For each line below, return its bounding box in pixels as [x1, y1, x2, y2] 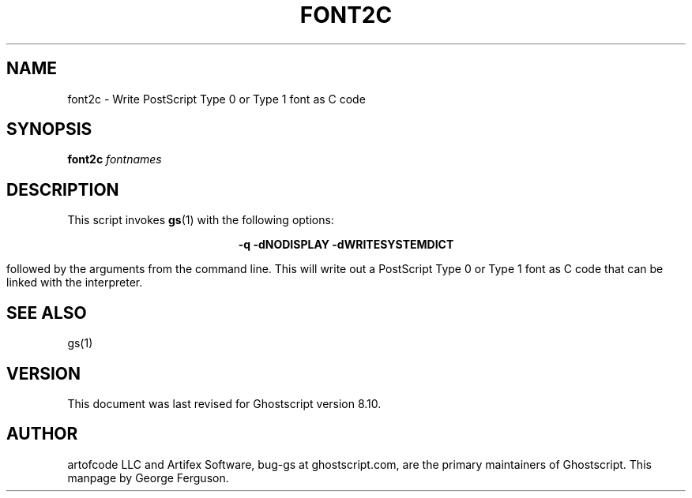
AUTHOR [6, 424, 78, 444]
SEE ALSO [6, 302, 87, 323]
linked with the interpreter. [6, 275, 143, 290]
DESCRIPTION [6, 179, 119, 200]
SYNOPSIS [6, 119, 92, 140]
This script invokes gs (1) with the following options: [67, 213, 334, 227]
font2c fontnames [67, 152, 162, 167]
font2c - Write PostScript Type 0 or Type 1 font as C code [67, 92, 366, 106]
